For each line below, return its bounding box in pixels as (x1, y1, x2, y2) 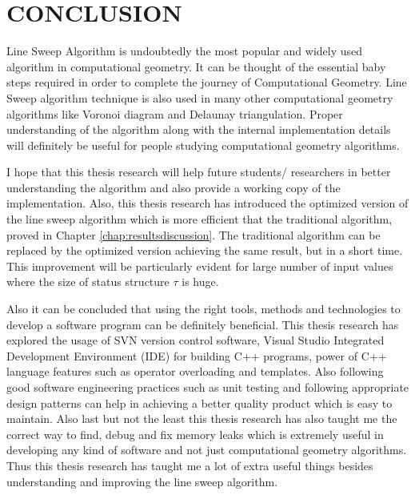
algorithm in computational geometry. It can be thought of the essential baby (6, 58, 386, 74)
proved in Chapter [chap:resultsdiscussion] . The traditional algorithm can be (6, 226, 381, 243)
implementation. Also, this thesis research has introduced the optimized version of (6, 195, 409, 211)
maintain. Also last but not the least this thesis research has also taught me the (6, 410, 397, 427)
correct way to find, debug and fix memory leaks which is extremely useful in (6, 425, 384, 442)
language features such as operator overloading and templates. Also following (6, 363, 384, 380)
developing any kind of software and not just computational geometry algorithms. (6, 441, 407, 458)
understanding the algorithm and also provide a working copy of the (6, 179, 341, 195)
